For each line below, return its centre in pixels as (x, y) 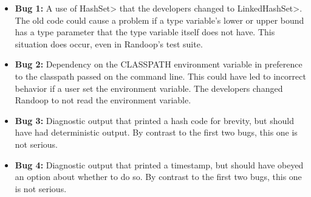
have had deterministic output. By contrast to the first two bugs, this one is (156, 132)
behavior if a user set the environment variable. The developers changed (149, 88)
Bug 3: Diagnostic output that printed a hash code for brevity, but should (154, 120)
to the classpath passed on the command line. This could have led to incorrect (160, 76)
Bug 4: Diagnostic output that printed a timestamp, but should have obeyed (159, 164)
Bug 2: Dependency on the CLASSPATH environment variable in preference (159, 64)
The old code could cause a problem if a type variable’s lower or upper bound (159, 20)
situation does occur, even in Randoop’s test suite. (109, 43)
